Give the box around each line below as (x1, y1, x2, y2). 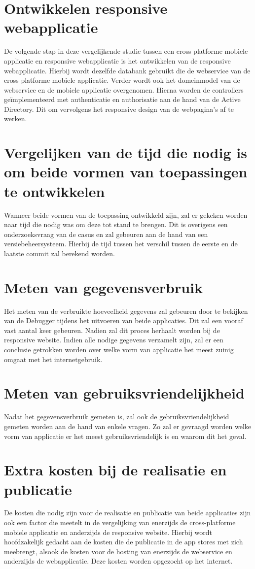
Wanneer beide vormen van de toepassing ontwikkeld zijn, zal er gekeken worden (4, 209, 248, 220)
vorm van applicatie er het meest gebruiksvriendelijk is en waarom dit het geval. (4, 431, 247, 441)
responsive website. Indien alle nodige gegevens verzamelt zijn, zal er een (4, 335, 223, 345)
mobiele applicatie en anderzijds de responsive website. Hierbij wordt (4, 527, 213, 537)
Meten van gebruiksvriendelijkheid (4, 383, 245, 403)
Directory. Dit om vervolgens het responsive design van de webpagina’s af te (4, 103, 234, 114)
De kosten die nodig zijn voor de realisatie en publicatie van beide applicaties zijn (4, 507, 251, 518)
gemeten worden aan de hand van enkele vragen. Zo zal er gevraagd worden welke (4, 421, 252, 431)
